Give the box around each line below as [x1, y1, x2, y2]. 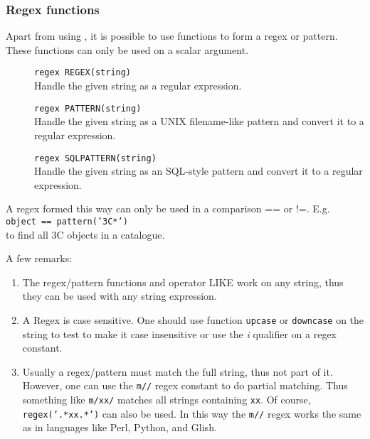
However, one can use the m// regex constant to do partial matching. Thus [22, 378, 348, 393]
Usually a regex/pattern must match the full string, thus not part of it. [22, 364, 333, 379]
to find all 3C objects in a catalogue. [6, 227, 165, 242]
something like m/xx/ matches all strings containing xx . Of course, [22, 392, 311, 407]
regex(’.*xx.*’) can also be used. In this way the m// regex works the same [22, 406, 361, 421]
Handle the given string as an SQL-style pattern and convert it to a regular [34, 163, 363, 178]
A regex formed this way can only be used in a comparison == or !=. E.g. [6, 201, 330, 216]
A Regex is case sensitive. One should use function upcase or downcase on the [22, 312, 364, 327]
